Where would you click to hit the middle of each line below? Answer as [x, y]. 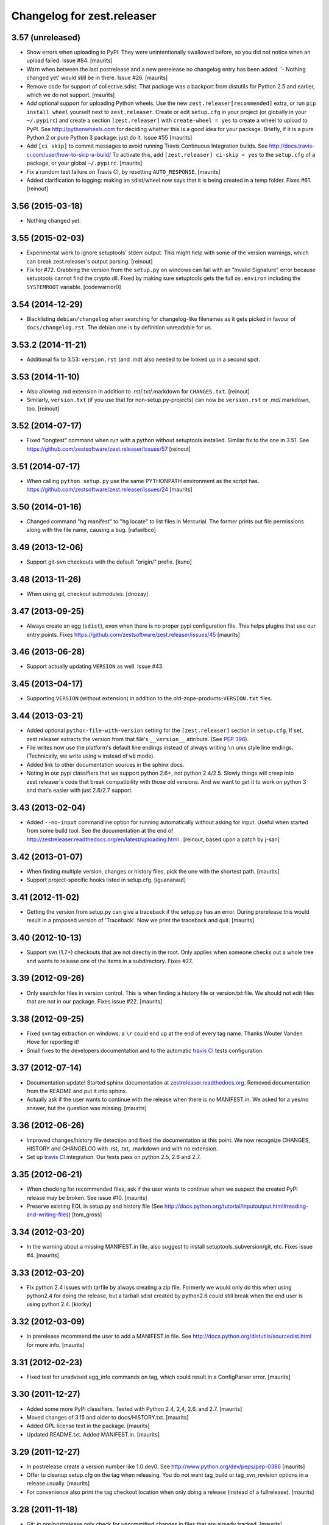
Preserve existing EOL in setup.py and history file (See [95, 1206]
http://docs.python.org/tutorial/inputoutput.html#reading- [236, 1206]
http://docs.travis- [292, 146]
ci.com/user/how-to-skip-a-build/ [69, 154]
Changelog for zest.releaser [84, 16]
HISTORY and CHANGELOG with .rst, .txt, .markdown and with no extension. [122, 1148]
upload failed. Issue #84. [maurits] [69, 60]
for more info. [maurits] [56, 1344]
